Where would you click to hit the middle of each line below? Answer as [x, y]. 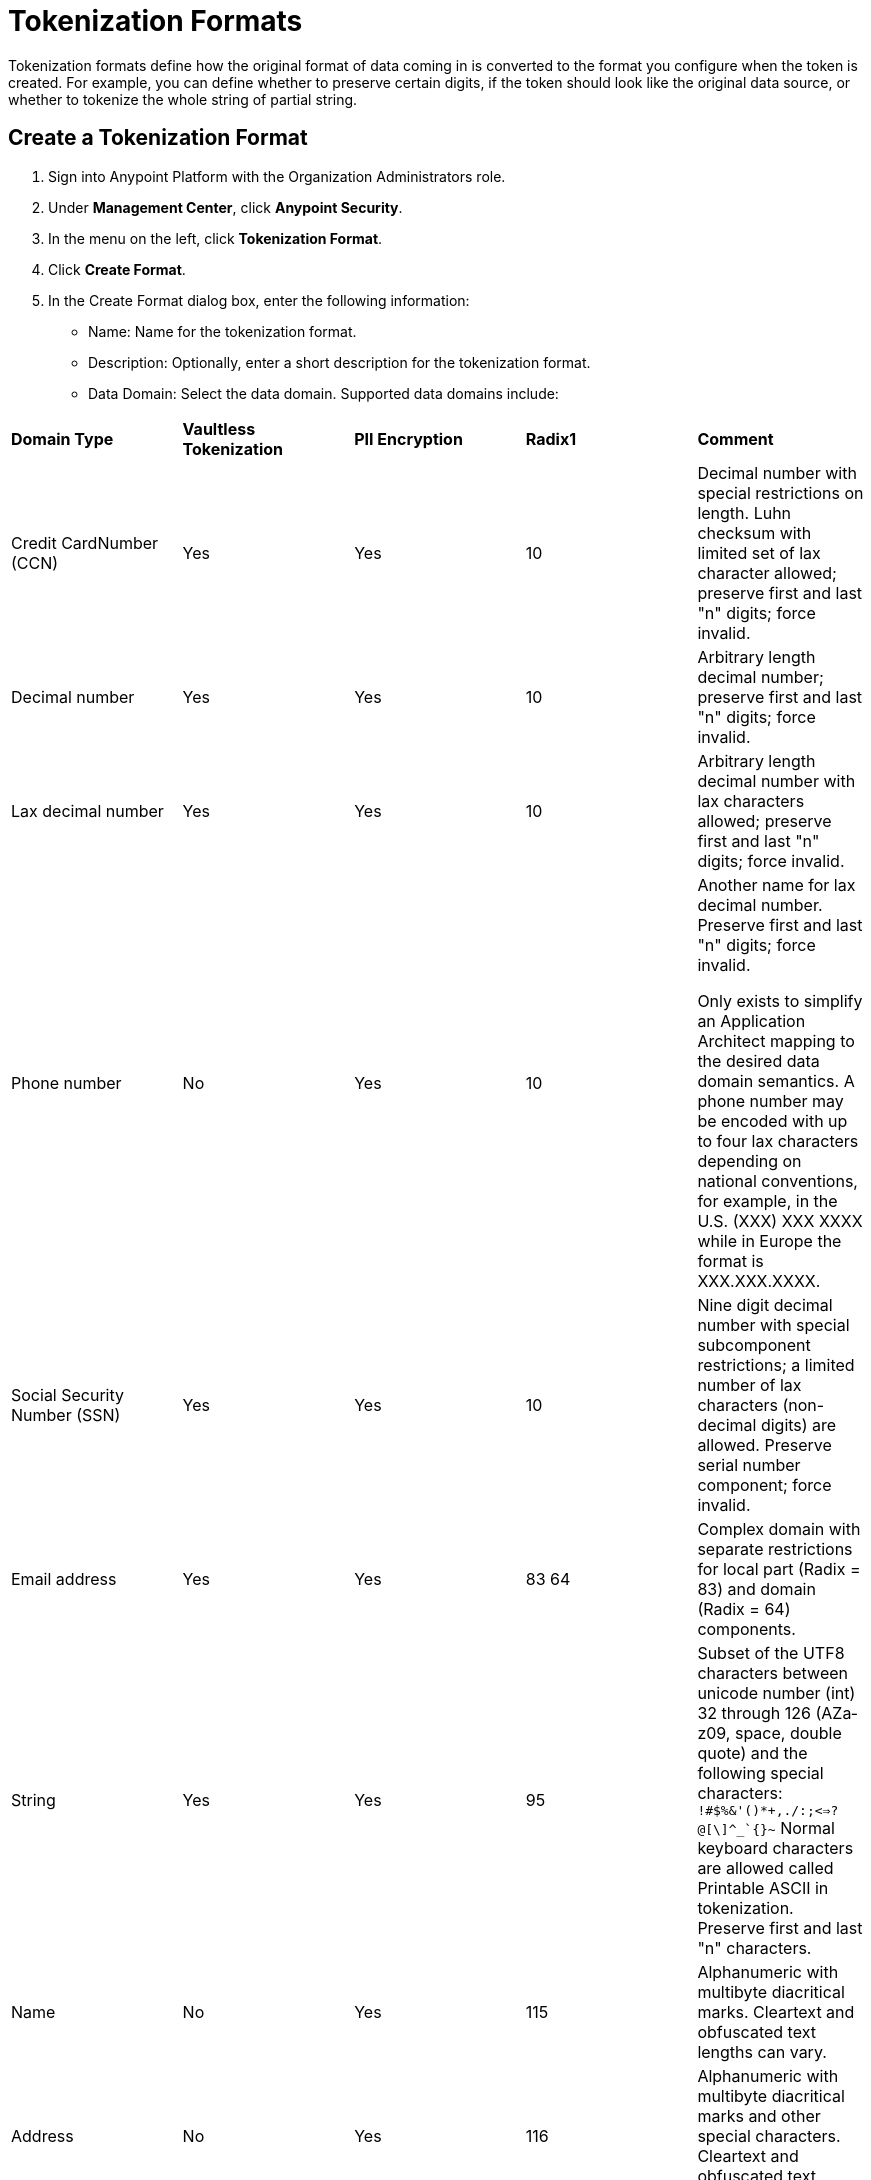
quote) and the [752, 1752]
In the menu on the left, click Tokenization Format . [215, 238]
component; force [764, 1484]
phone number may [770, 1100]
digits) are [798, 1424]
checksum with [754, 532]
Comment [735, 438]
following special [760, 1772]
